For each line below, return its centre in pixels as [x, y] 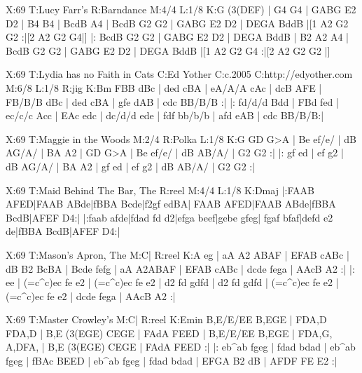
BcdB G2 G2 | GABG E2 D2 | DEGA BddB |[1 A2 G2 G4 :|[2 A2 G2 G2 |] [168, 50]
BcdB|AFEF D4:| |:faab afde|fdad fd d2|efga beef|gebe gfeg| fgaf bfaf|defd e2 [169, 217]
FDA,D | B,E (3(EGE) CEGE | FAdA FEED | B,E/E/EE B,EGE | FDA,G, [169, 333]
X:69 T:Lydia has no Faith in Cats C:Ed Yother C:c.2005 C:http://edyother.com [179, 74]
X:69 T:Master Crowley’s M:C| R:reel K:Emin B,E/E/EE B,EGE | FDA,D [166, 319]
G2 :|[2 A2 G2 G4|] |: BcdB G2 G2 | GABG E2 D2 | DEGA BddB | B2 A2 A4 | [177, 37]
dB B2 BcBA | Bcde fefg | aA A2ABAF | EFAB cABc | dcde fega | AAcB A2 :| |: [180, 268]
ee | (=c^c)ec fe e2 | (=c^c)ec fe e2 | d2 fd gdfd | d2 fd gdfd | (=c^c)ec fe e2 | [172, 282]
